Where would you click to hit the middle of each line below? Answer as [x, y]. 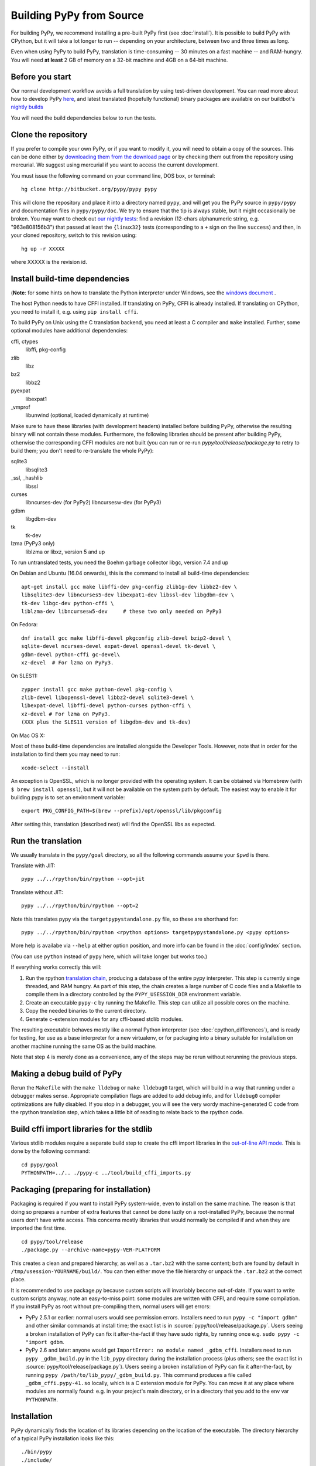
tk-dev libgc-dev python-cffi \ [68, 603]
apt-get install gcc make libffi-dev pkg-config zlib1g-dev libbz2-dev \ [129, 587]
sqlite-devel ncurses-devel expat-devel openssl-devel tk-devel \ [118, 646]
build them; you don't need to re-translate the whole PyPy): [82, 450]
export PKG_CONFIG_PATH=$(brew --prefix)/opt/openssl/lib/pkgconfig [121, 811]
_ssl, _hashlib [27, 478]
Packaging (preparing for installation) [81, 1190]
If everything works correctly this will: [56, 967]
